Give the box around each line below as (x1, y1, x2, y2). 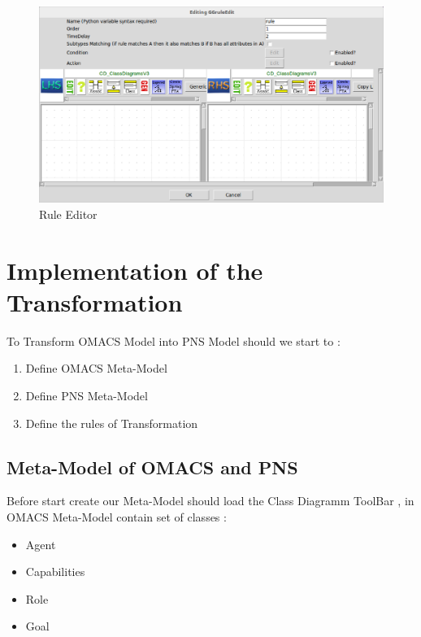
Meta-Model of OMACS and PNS (7, 454, 298, 479)
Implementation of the (7, 253, 263, 286)
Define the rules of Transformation (25, 414, 198, 431)
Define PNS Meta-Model (25, 387, 148, 404)
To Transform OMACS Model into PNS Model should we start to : (7, 332, 341, 349)
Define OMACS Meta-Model (25, 360, 167, 377)
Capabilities (25, 563, 85, 580)
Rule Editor (39, 205, 98, 222)
